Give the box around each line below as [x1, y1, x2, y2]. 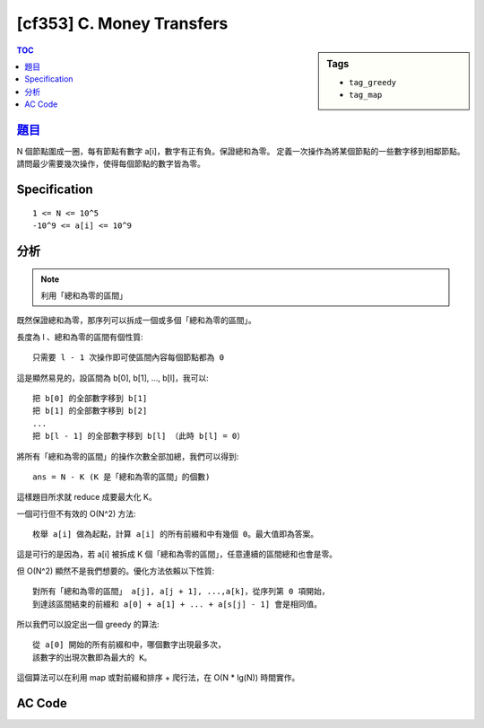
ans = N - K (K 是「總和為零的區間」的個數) [32, 471, 211, 482]
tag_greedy [349, 77, 397, 87]
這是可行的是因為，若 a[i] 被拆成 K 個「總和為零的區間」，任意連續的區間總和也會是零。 [16, 548, 338, 560]
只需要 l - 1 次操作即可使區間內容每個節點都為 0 [32, 353, 224, 363]
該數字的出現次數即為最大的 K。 [32, 652, 152, 662]
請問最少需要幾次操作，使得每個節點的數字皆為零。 [16, 158, 205, 170]
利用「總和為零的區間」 [40, 290, 127, 301]
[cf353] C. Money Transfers [16, 13, 229, 33]
